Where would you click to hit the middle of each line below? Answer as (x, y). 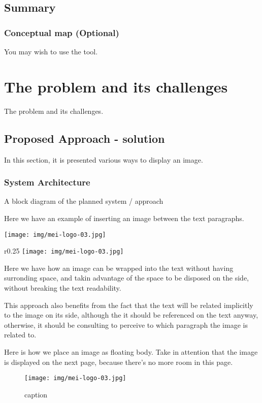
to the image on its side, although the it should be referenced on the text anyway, (131, 315)
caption (36, 394)
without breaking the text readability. (63, 288)
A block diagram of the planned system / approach (84, 201)
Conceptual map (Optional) (62, 32)
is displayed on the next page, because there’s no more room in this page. (119, 362)
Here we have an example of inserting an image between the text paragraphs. (124, 218)
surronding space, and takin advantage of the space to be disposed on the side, (126, 278)
